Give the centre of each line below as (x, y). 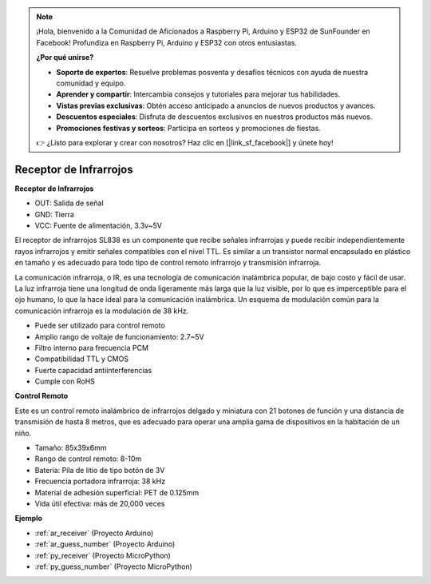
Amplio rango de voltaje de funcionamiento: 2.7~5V (119, 336)
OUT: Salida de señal (69, 203)
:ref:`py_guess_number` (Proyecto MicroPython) (114, 566)
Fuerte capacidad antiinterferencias (93, 370)
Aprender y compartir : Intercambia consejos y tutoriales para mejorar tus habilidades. (198, 94)
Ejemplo (29, 518)
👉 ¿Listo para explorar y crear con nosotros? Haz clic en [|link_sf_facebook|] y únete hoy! (185, 142)
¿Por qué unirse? (65, 58)
